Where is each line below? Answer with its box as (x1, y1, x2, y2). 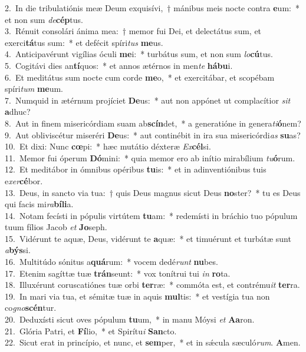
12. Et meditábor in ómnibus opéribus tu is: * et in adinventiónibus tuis (5, 163, 266, 175)
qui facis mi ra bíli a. (5, 198, 74, 210)
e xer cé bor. (5, 174, 43, 187)
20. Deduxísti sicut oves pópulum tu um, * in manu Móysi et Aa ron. (5, 313, 255, 326)
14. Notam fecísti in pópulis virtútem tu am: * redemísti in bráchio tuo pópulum (5, 209, 298, 221)
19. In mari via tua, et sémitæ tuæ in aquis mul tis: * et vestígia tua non (5, 290, 270, 302)
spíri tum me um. (5, 82, 64, 95)
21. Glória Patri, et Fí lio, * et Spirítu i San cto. (5, 324, 177, 337)
